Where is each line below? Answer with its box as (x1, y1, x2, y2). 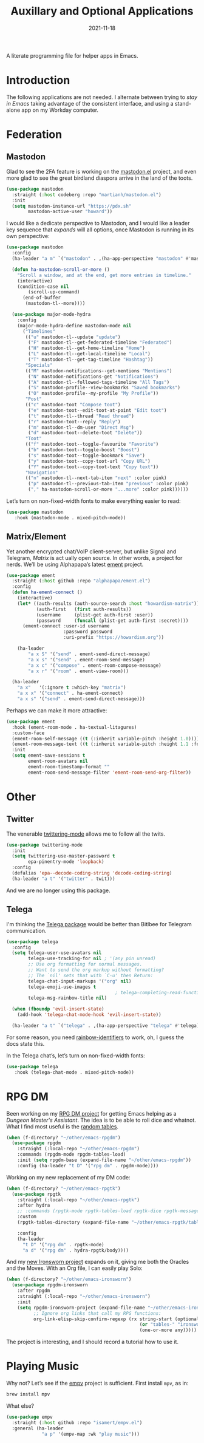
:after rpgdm (17, 1288, 50, 1294)
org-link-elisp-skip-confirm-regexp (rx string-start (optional (33, 1316, 200, 1322)
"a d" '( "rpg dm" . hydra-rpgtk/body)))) (22, 1247, 129, 1254)
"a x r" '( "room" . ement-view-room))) (28, 668, 129, 674)
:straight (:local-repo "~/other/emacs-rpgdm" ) (17, 1146, 140, 1152)
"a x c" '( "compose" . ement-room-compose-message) (28, 662, 162, 669)
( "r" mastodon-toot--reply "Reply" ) (28, 418, 121, 425)
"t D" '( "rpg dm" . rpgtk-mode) (22, 1241, 104, 1247)
